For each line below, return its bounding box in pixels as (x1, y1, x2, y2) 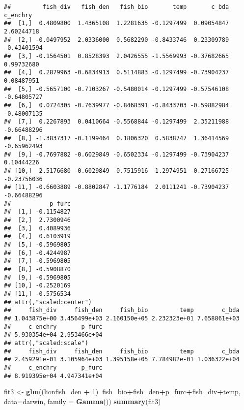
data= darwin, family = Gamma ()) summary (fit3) (4, 396, 161, 406)
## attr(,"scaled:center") (4, 298, 92, 306)
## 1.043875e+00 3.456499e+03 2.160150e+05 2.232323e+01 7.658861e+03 (4, 315, 240, 322)
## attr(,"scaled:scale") (4, 339, 88, 347)
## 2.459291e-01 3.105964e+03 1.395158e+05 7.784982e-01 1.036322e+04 (4, 356, 240, 363)
